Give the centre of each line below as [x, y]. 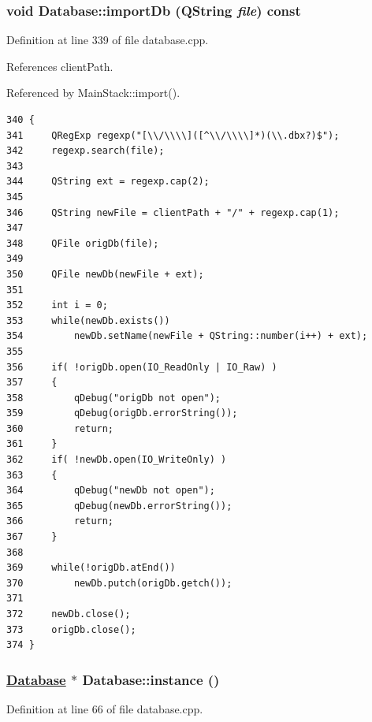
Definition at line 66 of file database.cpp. [105, 709]
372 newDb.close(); [69, 614]
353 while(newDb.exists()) [88, 320]
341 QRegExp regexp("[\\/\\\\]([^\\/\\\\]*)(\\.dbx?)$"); [173, 135]
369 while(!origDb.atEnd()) [91, 568]
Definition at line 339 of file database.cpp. [108, 40]
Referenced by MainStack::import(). [93, 93]
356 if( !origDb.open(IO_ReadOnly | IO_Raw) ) [142, 367]
